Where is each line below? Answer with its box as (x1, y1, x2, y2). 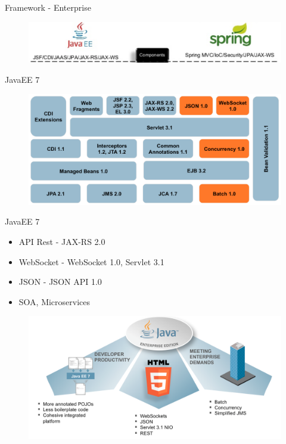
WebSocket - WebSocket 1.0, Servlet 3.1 (18, 255, 164, 268)
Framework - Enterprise (5, 1, 91, 13)
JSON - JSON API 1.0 (18, 275, 102, 288)
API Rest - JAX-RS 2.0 (18, 235, 105, 248)
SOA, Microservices (18, 295, 91, 308)
